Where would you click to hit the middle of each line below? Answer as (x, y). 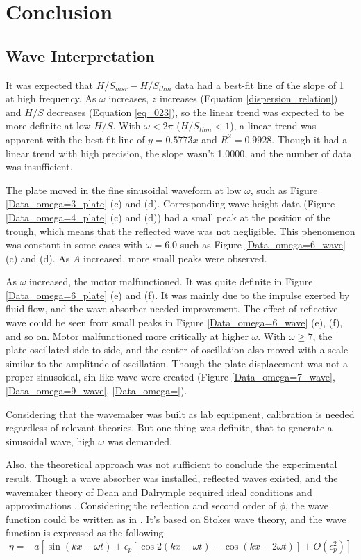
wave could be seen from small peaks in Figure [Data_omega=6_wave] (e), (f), (174, 322)
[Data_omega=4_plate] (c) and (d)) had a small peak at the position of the (168, 217)
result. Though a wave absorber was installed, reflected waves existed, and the (172, 478)
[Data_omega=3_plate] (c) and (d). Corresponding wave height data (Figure (170, 203)
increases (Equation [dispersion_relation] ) (249, 98)
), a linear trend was (273, 126)
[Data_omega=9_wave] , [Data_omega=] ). (96, 391)
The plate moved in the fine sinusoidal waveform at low (124, 190)
